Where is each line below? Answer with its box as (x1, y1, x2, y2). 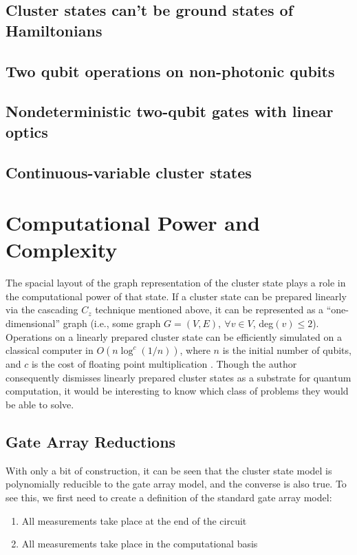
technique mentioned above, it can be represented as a (95, 302, 324, 317)
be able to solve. (6, 397, 74, 411)
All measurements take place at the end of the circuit (21, 513, 247, 527)
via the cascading (6, 302, 78, 317)
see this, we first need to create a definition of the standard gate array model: (6, 490, 332, 504)
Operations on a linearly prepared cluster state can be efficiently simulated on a (6, 329, 342, 344)
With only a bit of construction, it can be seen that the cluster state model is (6, 463, 332, 477)
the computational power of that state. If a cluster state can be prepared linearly (6, 289, 347, 303)
